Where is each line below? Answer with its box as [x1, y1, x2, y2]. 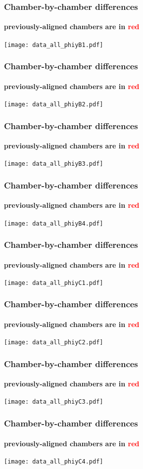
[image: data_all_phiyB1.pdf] [4, 41, 103, 48]
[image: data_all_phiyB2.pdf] [4, 100, 103, 108]
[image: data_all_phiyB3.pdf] [4, 160, 103, 168]
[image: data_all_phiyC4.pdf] [4, 458, 103, 465]
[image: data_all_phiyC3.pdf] [4, 398, 103, 406]
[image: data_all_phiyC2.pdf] [4, 339, 103, 346]
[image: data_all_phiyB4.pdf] [4, 220, 103, 227]
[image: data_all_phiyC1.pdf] [4, 279, 103, 286]
